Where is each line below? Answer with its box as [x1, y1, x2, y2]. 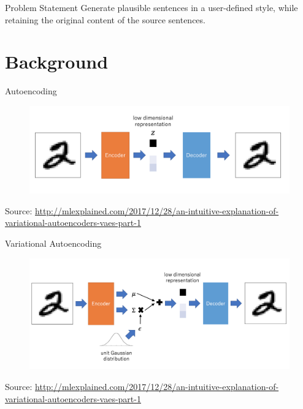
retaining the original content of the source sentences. [5, 13, 205, 26]
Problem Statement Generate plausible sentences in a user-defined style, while [5, 1, 298, 13]
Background [5, 49, 109, 74]
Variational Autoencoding [5, 236, 102, 249]
